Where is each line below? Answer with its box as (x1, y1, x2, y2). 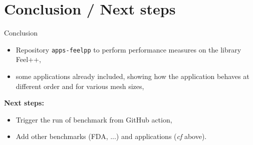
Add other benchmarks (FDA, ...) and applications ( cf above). (16, 131, 207, 141)
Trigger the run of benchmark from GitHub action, (16, 114, 172, 124)
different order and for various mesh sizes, (16, 80, 144, 91)
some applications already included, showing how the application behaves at (16, 70, 249, 81)
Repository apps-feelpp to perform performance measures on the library (16, 44, 241, 54)
